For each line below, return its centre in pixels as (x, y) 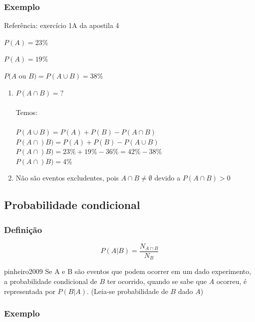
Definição (23, 229)
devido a (167, 178)
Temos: (27, 112)
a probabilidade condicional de (51, 281)
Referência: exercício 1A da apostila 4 (62, 25)
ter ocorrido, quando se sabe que (157, 281)
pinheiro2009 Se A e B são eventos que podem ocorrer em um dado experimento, (128, 271)
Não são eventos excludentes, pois (67, 178)
